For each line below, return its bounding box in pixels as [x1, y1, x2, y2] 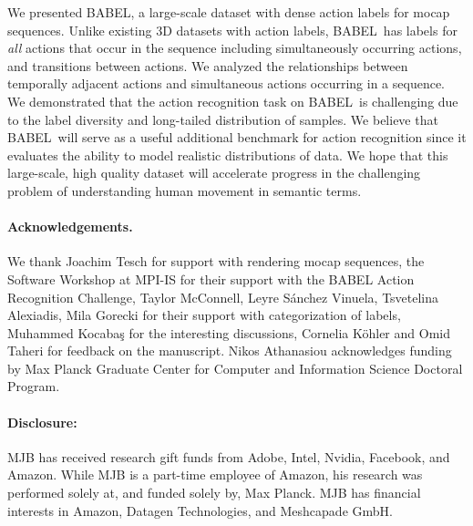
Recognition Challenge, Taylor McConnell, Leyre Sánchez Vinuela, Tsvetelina [7, 287, 439, 306]
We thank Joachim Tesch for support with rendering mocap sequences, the [7, 252, 425, 271]
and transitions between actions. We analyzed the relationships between [7, 56, 408, 75]
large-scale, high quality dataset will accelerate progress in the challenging [7, 163, 421, 182]
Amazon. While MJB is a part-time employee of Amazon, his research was [7, 465, 423, 484]
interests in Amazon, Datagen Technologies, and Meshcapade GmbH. [7, 500, 393, 520]
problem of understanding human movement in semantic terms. [7, 180, 362, 200]
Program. [7, 376, 60, 396]
